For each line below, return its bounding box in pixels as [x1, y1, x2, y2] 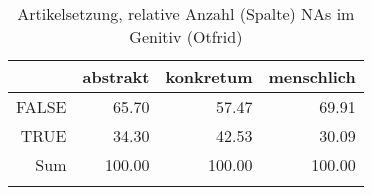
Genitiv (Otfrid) [129, 25, 243, 48]
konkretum [165, 65, 253, 88]
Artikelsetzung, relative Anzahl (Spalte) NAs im [17, 2, 355, 25]
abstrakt [82, 65, 150, 88]
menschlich [268, 65, 356, 88]
